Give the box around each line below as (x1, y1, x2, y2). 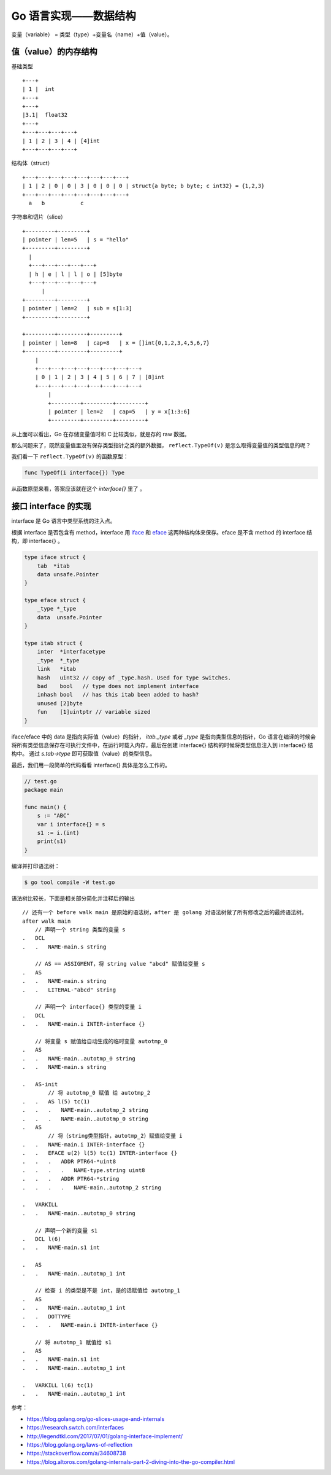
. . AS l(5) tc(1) (22, 1098, 91, 1105)
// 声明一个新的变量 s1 (34, 1227, 98, 1234)
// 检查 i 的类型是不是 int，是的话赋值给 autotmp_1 (34, 1287, 181, 1294)
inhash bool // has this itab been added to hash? (37, 691, 199, 698)
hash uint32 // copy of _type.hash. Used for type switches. (37, 674, 232, 681)
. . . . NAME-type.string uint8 (22, 1167, 145, 1173)
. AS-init (22, 1081, 58, 1087)
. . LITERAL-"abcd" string (22, 986, 116, 993)
